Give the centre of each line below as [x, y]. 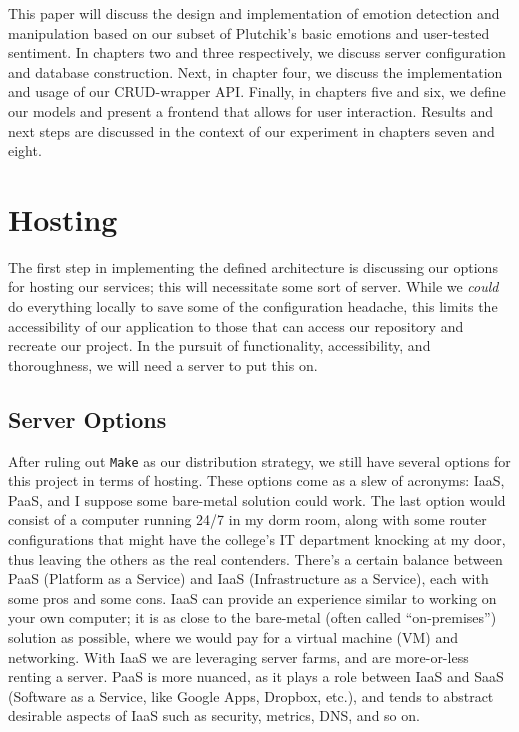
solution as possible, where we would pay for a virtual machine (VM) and [233, 637]
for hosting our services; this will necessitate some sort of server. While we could [253, 286]
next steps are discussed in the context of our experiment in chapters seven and [251, 130]
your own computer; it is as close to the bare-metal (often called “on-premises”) [252, 617]
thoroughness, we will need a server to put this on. [163, 364]
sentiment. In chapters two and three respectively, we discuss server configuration [257, 52]
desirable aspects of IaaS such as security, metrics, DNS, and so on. [214, 715]
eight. [25, 150]
